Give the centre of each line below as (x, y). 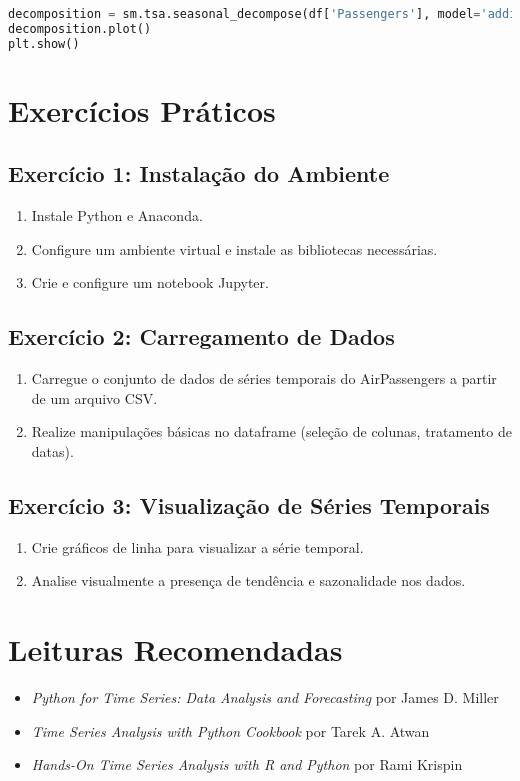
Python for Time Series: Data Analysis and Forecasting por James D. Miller (265, 697)
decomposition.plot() (80, 28)
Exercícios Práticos (142, 109)
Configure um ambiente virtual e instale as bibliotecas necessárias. (234, 248)
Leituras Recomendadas (175, 649)
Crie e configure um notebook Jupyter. (150, 282)
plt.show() (44, 43)
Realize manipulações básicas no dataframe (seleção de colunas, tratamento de (271, 431)
